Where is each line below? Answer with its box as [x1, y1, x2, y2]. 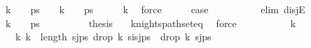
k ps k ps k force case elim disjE [5, 2, 305, 16]
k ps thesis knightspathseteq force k [5, 15, 296, 30]
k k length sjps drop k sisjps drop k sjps [15, 29, 212, 44]
